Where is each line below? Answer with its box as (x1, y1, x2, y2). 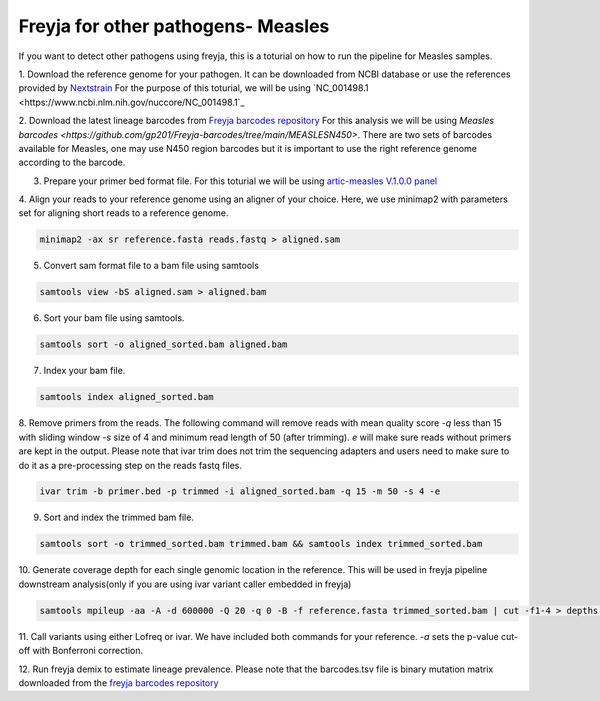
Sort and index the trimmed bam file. (43, 511, 195, 524)
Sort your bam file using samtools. (43, 312, 185, 324)
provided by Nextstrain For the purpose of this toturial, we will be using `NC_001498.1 (18, 82, 369, 94)
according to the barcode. (18, 156, 126, 169)
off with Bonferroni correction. (18, 645, 144, 657)
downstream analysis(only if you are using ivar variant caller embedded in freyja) (18, 578, 352, 590)
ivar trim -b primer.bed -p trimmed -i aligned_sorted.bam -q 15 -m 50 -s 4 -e (39, 486, 441, 497)
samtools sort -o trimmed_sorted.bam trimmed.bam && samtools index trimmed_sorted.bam (39, 538, 483, 550)
